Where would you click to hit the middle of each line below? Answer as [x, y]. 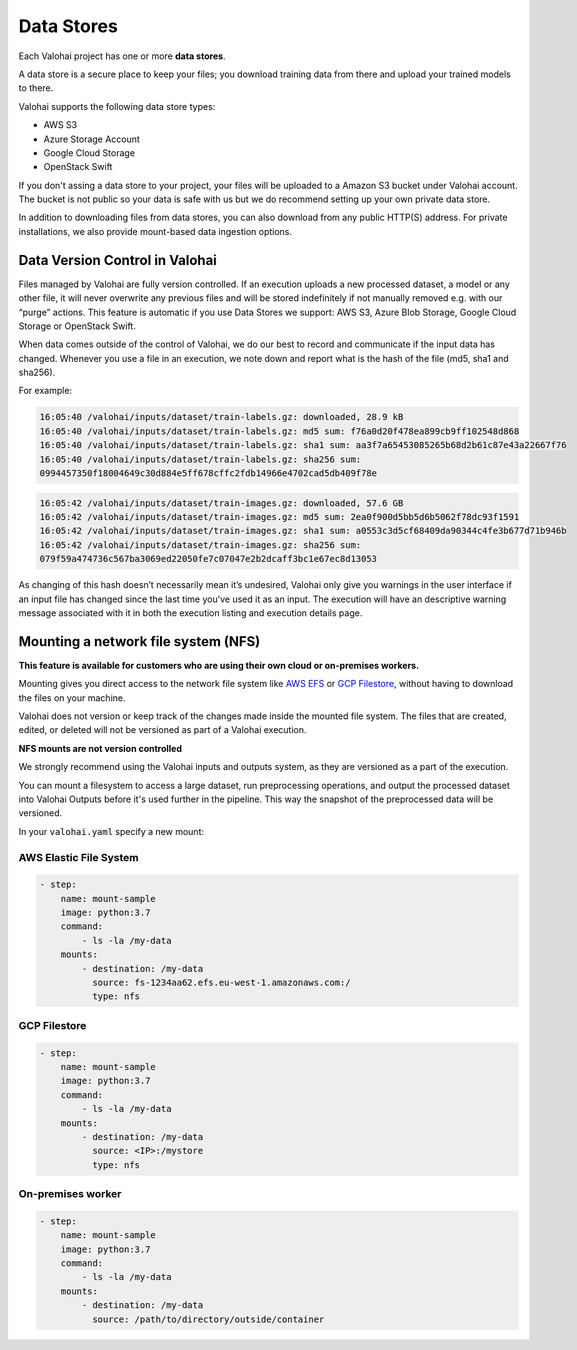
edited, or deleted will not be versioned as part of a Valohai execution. [162, 730]
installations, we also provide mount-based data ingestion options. [155, 231]
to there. [36, 88]
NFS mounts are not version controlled [100, 748]
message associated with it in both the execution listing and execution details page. [190, 612]
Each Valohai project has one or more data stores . [122, 56]
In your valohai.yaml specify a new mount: [111, 831]
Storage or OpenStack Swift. [77, 326]
